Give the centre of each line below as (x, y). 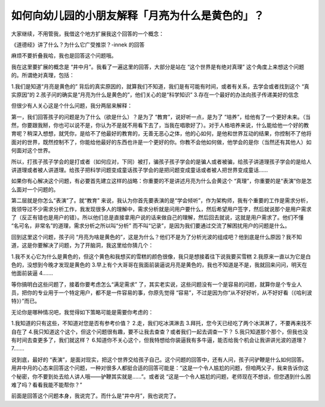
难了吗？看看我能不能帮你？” (47, 385)
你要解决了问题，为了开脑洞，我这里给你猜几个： (93, 245)
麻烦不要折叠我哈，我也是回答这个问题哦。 (64, 56)
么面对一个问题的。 (35, 189)
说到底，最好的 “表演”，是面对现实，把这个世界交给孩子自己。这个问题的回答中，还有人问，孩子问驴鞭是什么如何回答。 (159, 359)
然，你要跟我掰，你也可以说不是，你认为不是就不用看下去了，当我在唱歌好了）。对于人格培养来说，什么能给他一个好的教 (160, 125)
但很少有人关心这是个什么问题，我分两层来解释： (72, 106)
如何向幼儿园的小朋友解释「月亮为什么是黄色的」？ (138, 16)
